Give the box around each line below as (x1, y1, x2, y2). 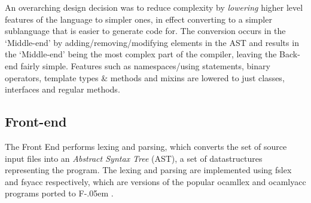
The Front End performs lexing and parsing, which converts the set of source (5, 140, 287, 152)
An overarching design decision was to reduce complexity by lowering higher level (5, 1, 303, 13)
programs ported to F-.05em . (5, 187, 114, 199)
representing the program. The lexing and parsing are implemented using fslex (5, 164, 292, 176)
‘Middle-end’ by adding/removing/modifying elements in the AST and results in (5, 36, 299, 48)
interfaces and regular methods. (5, 83, 120, 96)
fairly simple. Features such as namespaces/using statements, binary (20, 59, 270, 72)
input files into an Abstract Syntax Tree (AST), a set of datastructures (5, 152, 263, 164)
